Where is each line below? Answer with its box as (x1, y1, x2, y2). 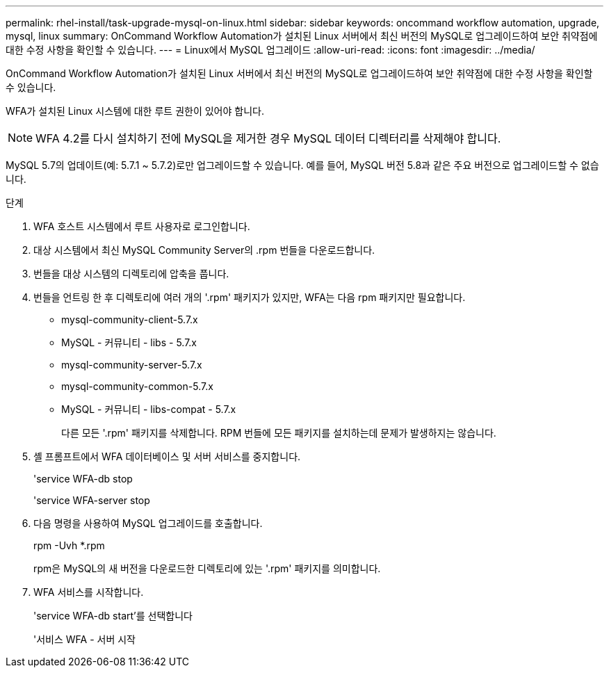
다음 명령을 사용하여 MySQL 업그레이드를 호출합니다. (33, 517, 263, 529)
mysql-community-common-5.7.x (61, 380, 213, 392)
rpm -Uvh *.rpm (33, 540, 105, 551)
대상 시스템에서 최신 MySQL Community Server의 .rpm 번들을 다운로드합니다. (33, 244, 375, 256)
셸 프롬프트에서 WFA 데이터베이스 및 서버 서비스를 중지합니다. (33, 451, 301, 462)
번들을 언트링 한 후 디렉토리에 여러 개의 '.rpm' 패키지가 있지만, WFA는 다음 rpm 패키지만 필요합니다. (33, 291, 466, 303)
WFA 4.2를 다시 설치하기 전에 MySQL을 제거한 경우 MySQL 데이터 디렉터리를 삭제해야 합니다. (35, 131, 501, 145)
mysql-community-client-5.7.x (61, 314, 198, 325)
